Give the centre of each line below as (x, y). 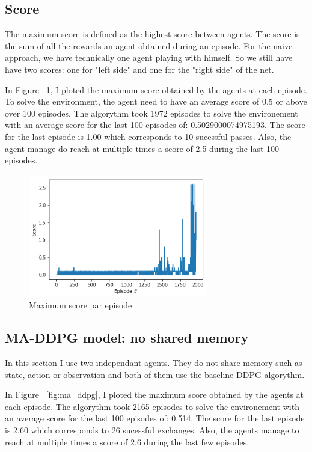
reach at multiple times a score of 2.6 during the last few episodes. (127, 441)
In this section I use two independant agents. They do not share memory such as (154, 363)
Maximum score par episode (81, 305)
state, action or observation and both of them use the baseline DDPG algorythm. (155, 374)
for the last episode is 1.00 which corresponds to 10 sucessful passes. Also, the (148, 136)
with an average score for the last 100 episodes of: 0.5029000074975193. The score (155, 125)
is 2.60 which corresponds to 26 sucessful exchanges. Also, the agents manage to (152, 430)
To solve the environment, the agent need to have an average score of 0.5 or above (156, 101)
